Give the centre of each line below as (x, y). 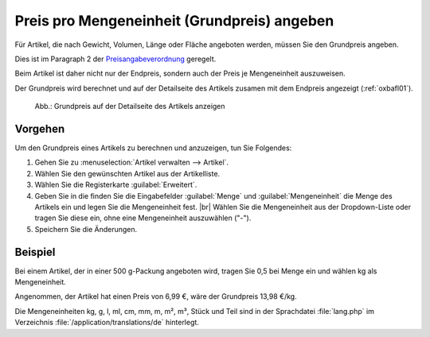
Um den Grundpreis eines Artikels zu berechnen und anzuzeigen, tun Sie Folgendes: (153, 148)
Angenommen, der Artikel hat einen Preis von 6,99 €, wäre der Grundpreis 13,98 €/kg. (156, 296)
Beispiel (35, 252)
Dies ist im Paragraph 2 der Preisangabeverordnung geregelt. (115, 59)
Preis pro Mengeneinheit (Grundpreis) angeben (174, 21)
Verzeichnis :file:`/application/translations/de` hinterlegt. (107, 323)
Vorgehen (40, 128)
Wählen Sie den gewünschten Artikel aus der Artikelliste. (127, 173)
